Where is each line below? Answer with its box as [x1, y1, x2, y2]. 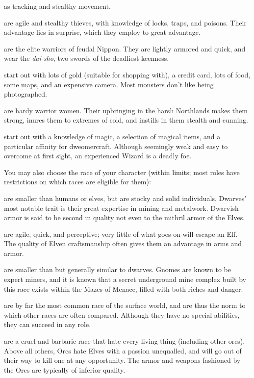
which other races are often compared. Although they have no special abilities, [4, 309, 240, 320]
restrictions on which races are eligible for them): [4, 176, 151, 187]
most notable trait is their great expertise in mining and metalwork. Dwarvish [4, 202, 239, 213]
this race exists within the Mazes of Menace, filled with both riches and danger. [4, 283, 243, 294]
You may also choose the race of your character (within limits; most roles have [4, 167, 240, 177]
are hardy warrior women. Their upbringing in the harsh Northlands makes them [4, 105, 248, 115]
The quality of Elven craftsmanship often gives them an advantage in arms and [4, 238, 242, 249]
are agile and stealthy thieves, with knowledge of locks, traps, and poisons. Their [4, 17, 247, 27]
